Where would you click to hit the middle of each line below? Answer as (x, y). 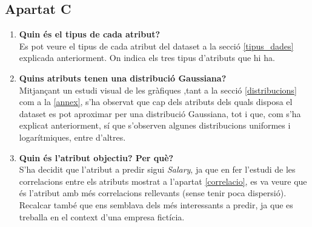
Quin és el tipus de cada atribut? (89, 34)
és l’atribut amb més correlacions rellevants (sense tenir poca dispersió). (153, 193)
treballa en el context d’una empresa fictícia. (102, 216)
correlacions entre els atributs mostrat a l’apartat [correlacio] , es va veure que (163, 181)
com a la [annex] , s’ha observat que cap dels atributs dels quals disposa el (156, 102)
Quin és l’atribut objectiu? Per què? (96, 157)
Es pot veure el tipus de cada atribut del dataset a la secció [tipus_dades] (156, 46)
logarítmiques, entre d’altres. (72, 137)
